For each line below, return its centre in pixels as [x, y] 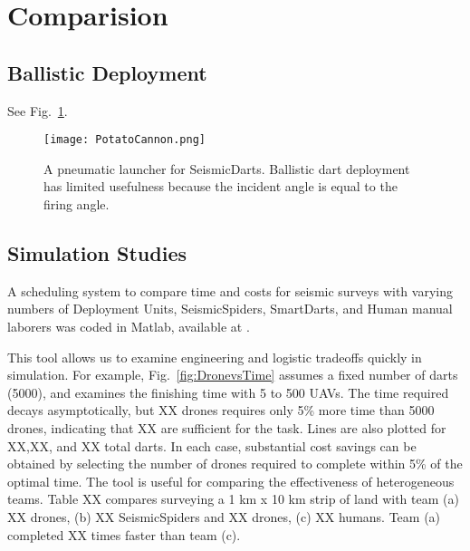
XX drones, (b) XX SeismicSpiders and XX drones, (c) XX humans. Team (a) [224, 516]
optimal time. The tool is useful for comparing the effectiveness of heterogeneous [231, 481]
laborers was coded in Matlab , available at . [129, 326]
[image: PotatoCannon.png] [125, 140]
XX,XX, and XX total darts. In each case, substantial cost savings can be [212, 445]
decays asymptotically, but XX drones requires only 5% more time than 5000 [221, 410]
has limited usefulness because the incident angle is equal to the [221, 186]
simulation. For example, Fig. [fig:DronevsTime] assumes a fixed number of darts [233, 375]
